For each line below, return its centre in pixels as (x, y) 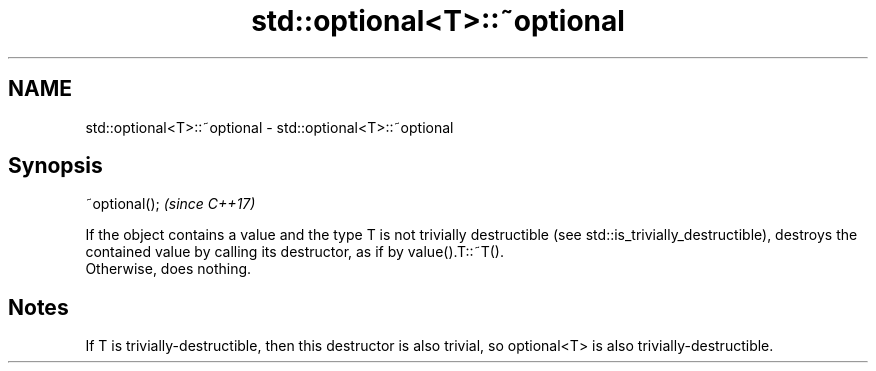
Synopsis (55, 166)
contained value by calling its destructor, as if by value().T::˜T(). (294, 252)
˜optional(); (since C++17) (170, 204)
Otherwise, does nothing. (168, 269)
